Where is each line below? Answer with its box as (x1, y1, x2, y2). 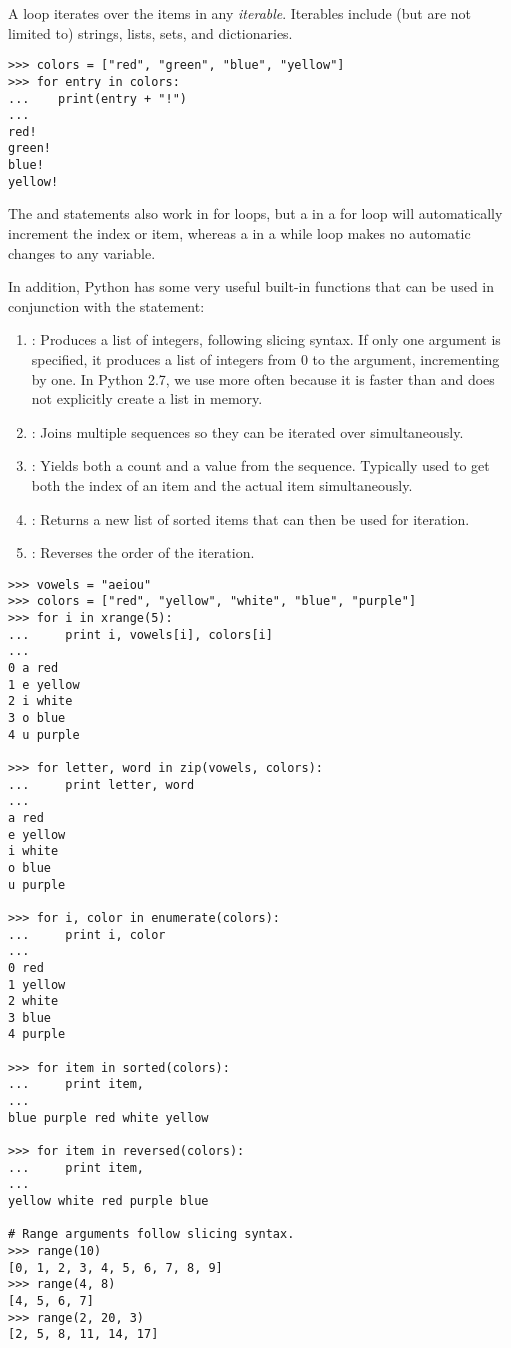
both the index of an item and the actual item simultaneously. (31, 474, 413, 495)
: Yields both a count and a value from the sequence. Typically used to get (31, 455, 490, 476)
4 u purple (8, 727, 80, 742)
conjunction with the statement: (8, 295, 205, 316)
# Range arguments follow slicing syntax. (8, 1227, 295, 1242)
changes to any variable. (8, 242, 156, 263)
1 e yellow (8, 677, 80, 692)
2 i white (8, 694, 73, 709)
